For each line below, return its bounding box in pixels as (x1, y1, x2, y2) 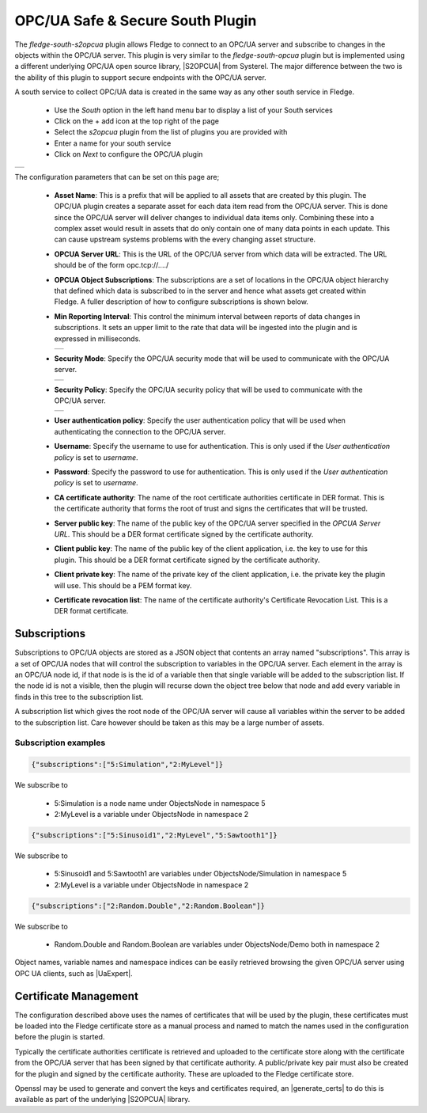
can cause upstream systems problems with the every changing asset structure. (54, 234, 316, 245)
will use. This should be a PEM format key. (54, 580, 192, 590)
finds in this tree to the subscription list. (14, 692, 144, 701)
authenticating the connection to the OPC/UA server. (54, 427, 226, 436)
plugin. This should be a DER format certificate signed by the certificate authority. (54, 555, 320, 564)
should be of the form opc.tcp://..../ (54, 260, 169, 270)
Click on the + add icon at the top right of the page (54, 116, 219, 126)
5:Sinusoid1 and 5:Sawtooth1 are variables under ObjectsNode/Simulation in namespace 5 (54, 869, 347, 879)
